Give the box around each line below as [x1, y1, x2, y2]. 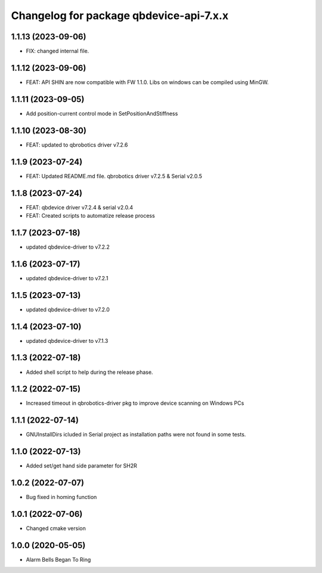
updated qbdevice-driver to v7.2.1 [26, 274, 109, 281]
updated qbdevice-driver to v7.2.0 [26, 306, 110, 313]
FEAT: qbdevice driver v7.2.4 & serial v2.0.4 [26, 203, 134, 211]
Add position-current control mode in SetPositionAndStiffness [26, 110, 178, 117]
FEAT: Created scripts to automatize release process [26, 212, 155, 219]
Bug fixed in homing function [26, 494, 97, 501]
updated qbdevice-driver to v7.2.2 [26, 243, 110, 250]
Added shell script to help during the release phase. [26, 368, 153, 376]
